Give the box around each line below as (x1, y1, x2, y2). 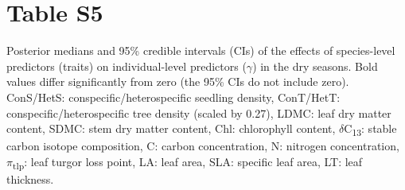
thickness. (6, 170, 54, 187)
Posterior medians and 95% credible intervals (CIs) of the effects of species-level (6, 42, 395, 59)
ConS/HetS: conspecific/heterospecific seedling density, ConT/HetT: (6, 88, 341, 105)
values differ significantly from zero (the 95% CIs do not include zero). (6, 73, 349, 90)
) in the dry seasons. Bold (252, 57, 378, 74)
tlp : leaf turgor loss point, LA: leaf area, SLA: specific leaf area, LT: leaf (12, 153, 363, 172)
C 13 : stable (344, 120, 397, 138)
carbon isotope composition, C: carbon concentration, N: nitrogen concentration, (6, 138, 399, 154)
